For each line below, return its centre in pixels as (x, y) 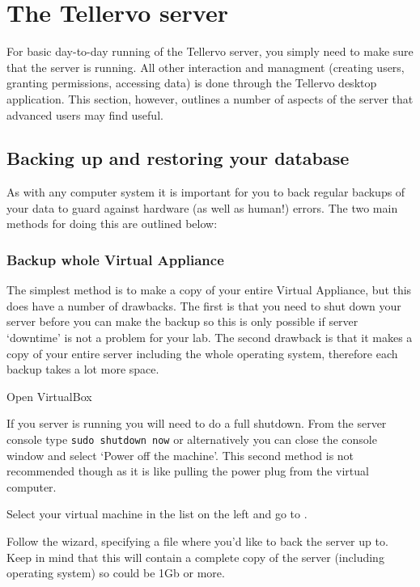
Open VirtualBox (49, 396)
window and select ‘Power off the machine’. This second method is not (180, 455)
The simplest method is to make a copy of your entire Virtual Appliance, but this (209, 290)
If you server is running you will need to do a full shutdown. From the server (197, 423)
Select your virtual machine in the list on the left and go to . (157, 514)
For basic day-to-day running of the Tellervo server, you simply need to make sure (210, 51)
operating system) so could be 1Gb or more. (116, 573)
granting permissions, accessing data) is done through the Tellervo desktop (192, 83)
